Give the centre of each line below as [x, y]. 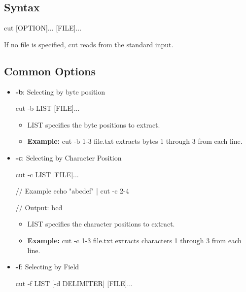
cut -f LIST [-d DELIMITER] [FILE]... [74, 283]
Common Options [50, 71]
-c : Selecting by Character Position [69, 157]
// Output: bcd [39, 207]
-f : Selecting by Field [47, 267]
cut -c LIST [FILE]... [47, 174]
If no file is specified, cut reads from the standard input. [89, 44]
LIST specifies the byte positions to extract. [94, 124]
